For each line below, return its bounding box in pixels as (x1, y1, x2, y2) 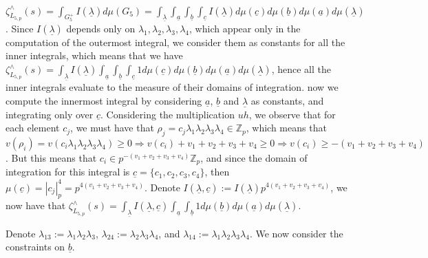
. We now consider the (249, 226, 343, 240)
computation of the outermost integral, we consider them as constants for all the (6, 34, 345, 49)
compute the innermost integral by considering (6, 94, 202, 107)
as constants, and (250, 94, 324, 107)
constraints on (6, 239, 65, 254)
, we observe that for (248, 107, 336, 121)
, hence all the (271, 62, 331, 76)
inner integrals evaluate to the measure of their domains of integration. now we (6, 80, 339, 94)
